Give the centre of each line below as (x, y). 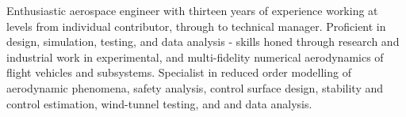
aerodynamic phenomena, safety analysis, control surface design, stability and (195, 87)
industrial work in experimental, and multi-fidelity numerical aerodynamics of (195, 57)
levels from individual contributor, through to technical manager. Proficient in (196, 26)
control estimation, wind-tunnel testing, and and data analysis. (159, 103)
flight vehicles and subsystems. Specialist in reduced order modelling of (179, 72)
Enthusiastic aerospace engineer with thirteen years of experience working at (192, 10)
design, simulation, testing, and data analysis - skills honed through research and (203, 42)
